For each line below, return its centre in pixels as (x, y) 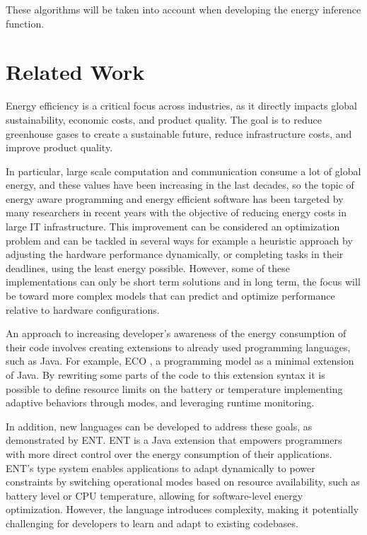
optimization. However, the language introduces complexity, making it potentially (182, 509)
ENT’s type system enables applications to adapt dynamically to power (161, 468)
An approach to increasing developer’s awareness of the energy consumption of (176, 333)
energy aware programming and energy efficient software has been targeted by (175, 198)
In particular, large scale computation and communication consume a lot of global (183, 171)
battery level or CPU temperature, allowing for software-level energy (155, 495)
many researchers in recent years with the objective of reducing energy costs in (176, 212)
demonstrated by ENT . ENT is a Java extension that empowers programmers (174, 440)
